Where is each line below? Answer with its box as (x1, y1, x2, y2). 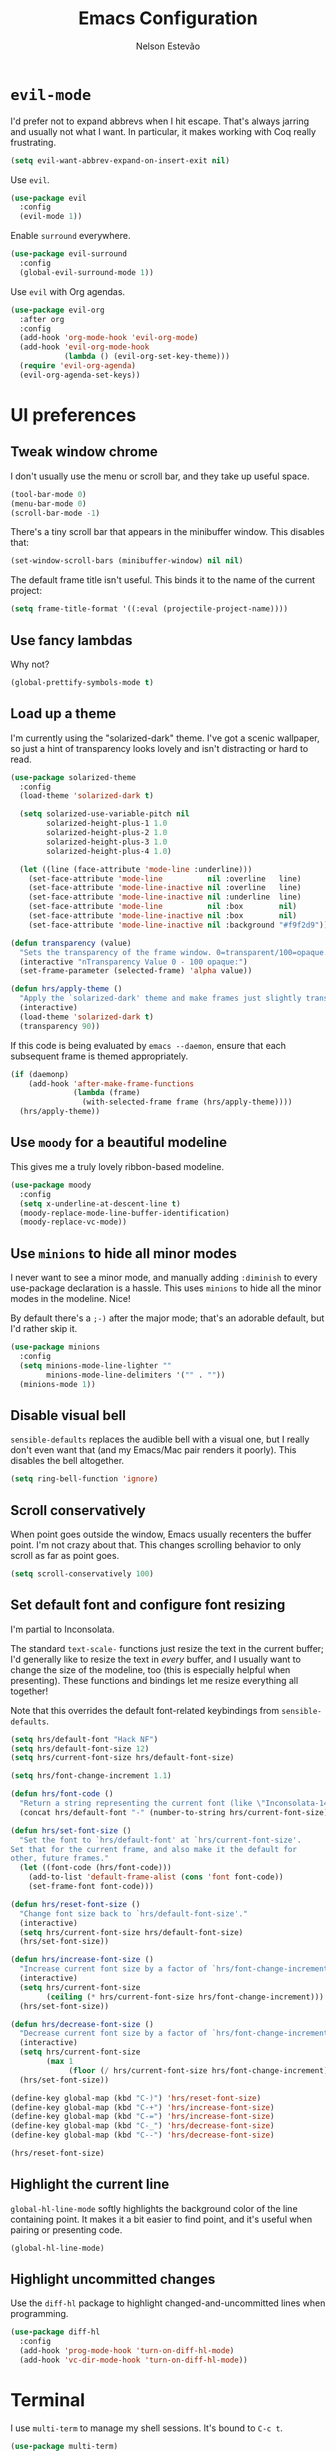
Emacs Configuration (78, 7, 258, 30)
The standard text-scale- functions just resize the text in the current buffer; (10, 1642, 325, 1654)
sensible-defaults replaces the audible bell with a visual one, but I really (10, 1433, 310, 1446)
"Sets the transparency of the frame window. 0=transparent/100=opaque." (19, 947, 333, 957)
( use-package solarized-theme (10, 772, 137, 782)
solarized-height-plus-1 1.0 (46, 818, 168, 829)
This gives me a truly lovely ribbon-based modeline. (10, 1160, 225, 1172)
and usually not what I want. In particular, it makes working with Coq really (10, 125, 317, 137)
